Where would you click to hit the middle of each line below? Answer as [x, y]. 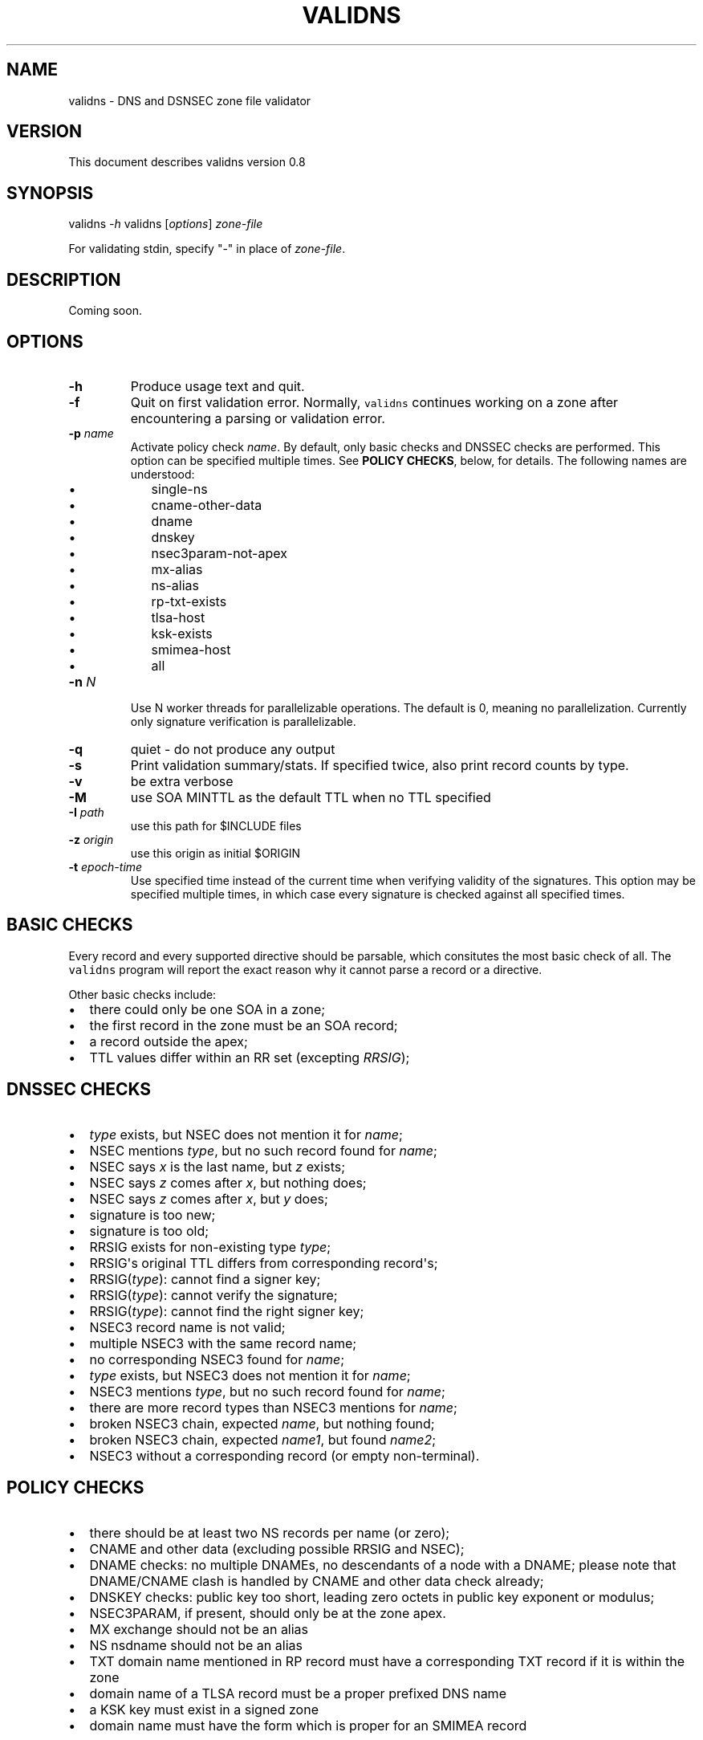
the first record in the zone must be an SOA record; [244, 1025]
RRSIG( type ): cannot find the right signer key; [227, 1311]
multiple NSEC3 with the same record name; [223, 1343]
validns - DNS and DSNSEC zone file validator [190, 100]
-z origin [91, 839]
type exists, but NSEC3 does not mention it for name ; [250, 1375]
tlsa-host [178, 617]
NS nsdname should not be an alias [196, 1645]
